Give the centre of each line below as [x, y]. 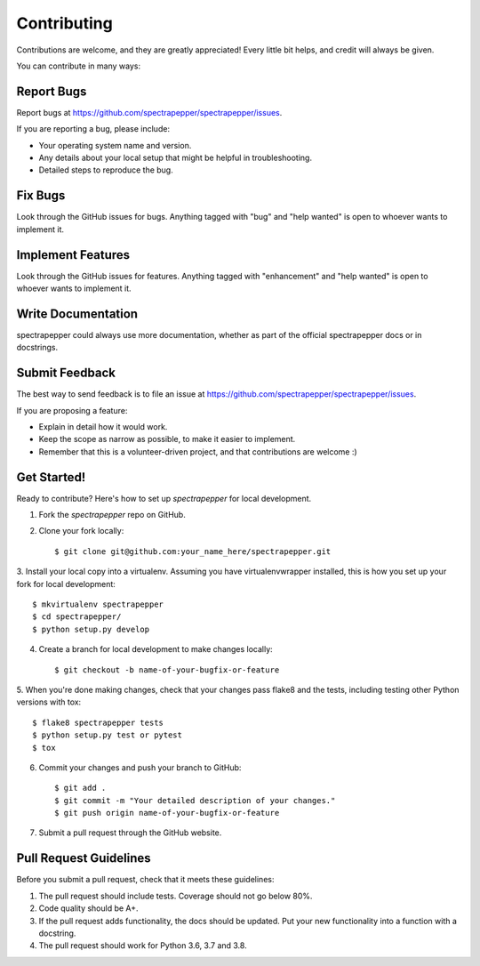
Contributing [64, 23]
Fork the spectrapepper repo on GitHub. [112, 515]
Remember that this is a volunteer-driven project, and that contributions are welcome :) [198, 451]
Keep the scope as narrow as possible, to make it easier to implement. [167, 439]
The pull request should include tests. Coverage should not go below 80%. [176, 896]
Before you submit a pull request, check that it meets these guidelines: [145, 880]
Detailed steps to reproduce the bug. [106, 170]
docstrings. [37, 348]
